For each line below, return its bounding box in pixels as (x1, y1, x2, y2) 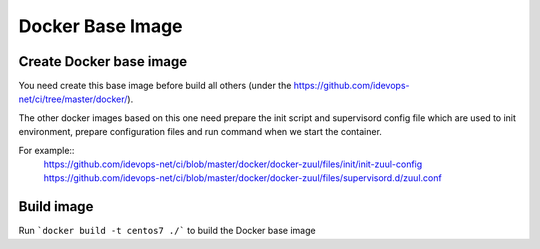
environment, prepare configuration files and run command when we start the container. (18, 126, 382, 138)
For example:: (18, 144, 75, 156)
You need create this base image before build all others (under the (18, 80, 292, 92)
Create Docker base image (18, 53, 188, 70)
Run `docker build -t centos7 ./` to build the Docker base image (18, 225, 316, 237)
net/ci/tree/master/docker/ (18, 93, 128, 105)
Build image (18, 198, 94, 215)
